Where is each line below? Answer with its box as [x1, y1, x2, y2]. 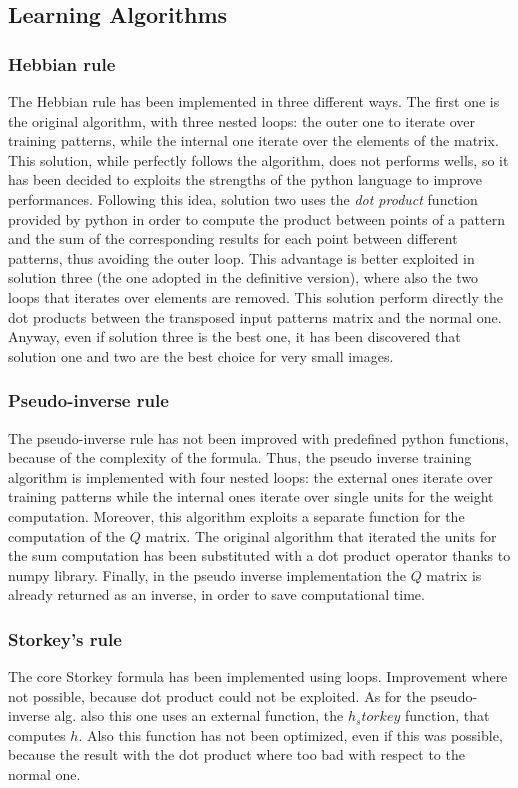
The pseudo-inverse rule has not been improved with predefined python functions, [8, 427, 509, 448]
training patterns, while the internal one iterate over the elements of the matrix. [8, 130, 499, 151]
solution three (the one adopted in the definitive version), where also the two [8, 267, 479, 288]
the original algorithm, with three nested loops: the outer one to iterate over [8, 110, 476, 131]
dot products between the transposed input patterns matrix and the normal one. [8, 306, 502, 327]
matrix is [426, 564, 482, 585]
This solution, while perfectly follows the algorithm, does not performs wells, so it [8, 149, 509, 170]
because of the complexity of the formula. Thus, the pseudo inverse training [8, 447, 472, 468]
